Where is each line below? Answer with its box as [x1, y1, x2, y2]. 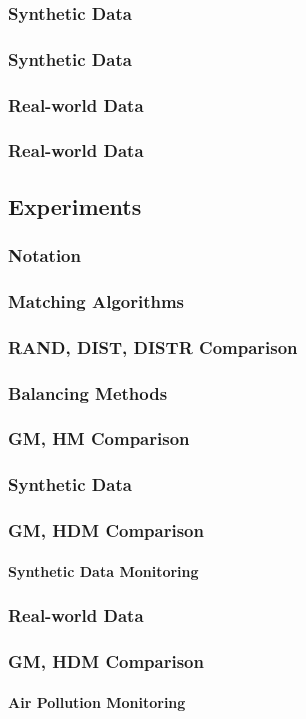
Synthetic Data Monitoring [8, 560, 199, 581]
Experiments [8, 190, 142, 221]
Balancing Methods [8, 380, 168, 405]
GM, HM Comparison [8, 426, 190, 451]
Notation [8, 243, 81, 268]
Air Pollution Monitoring [8, 691, 186, 712]
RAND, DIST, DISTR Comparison [8, 334, 298, 359]
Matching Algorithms [8, 288, 185, 313]
